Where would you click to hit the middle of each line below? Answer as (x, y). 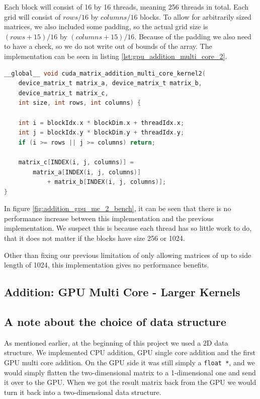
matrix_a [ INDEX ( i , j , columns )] (87, 172)
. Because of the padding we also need (193, 36)
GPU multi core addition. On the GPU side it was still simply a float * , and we (130, 362)
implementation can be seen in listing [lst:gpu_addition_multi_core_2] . (116, 56)
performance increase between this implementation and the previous (109, 218)
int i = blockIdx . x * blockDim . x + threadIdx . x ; (101, 123)
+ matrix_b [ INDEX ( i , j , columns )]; (107, 182)
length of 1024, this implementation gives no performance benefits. (107, 265)
